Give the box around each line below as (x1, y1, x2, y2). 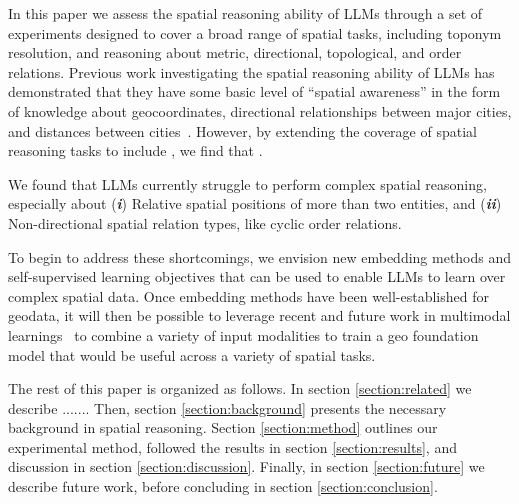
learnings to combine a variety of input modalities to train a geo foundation (8, 324, 479, 345)
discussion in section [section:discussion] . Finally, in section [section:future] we (8, 456, 485, 477)
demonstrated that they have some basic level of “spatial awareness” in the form (8, 81, 501, 102)
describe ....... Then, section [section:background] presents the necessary (8, 397, 447, 418)
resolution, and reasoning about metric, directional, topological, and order (8, 42, 462, 63)
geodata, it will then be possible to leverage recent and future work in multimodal (8, 305, 511, 326)
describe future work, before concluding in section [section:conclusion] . (8, 476, 438, 497)
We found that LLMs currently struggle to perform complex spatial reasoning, (8, 173, 487, 194)
